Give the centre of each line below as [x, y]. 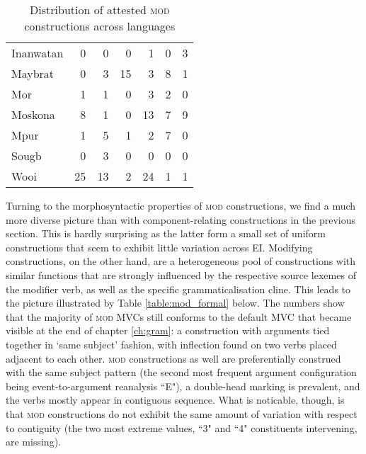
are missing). [33, 442]
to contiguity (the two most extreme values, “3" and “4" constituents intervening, [182, 427]
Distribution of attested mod [100, 10]
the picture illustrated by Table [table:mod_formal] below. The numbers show [175, 303]
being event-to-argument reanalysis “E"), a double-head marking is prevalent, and [183, 386]
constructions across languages [100, 26]
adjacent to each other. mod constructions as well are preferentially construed [173, 358]
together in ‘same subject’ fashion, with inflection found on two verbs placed [171, 344]
